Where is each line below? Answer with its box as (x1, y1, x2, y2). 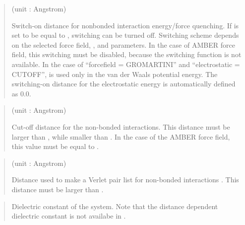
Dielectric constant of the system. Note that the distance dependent (11, 201, 218, 211)
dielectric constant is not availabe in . (11, 211, 126, 221)
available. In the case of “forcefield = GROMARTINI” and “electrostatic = (11, 59, 240, 69)
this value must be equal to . (11, 141, 99, 151)
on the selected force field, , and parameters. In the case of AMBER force (11, 39, 235, 50)
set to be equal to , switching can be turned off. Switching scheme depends (11, 30, 239, 40)
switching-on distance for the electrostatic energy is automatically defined (11, 78, 236, 89)
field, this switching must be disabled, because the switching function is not (11, 49, 242, 60)
